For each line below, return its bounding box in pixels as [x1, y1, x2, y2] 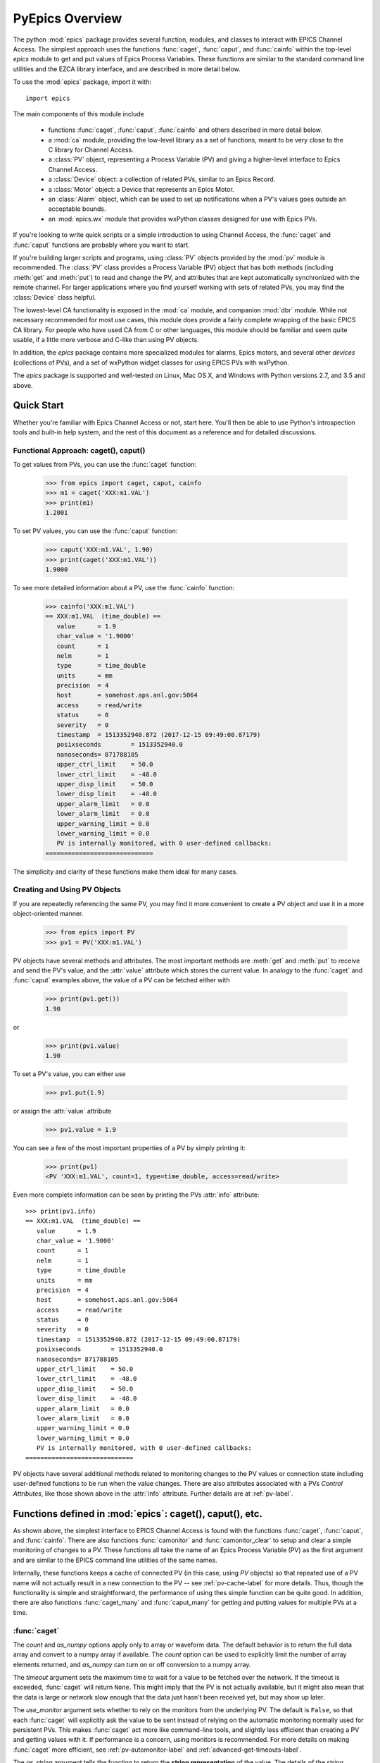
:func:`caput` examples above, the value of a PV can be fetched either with [13, 976, 230, 984]
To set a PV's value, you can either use [13, 1070, 126, 1078]
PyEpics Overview [13, 11, 122, 26]
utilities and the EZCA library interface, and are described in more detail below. [13, 64, 241, 73]
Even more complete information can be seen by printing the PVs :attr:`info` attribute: [13, 1190, 260, 1199]
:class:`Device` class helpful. [13, 293, 96, 301]
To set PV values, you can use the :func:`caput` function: [13, 527, 178, 535]
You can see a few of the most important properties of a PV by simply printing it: [13, 1144, 246, 1152]
